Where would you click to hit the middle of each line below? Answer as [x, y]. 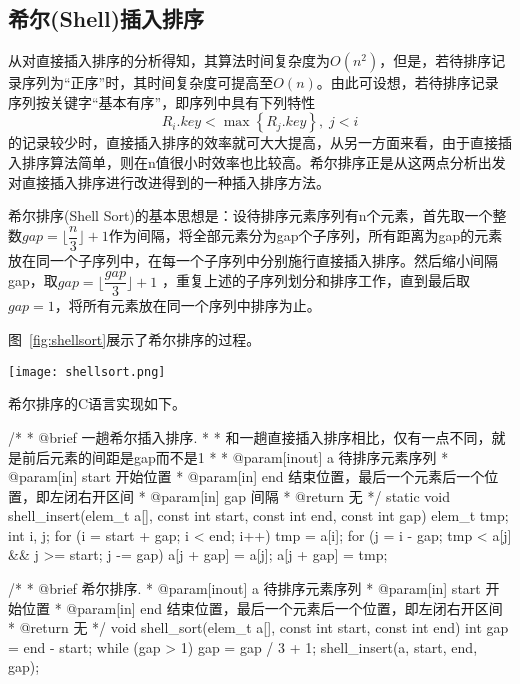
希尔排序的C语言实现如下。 [97, 403]
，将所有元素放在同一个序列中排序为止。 [187, 305]
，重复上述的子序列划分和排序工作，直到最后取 [315, 280]
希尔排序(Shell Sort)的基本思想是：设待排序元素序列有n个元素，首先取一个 [250, 215]
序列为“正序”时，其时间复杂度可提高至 [147, 82]
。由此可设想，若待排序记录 [407, 82]
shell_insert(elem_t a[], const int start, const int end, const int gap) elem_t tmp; [258, 515]
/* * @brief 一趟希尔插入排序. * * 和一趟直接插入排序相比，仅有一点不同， [250, 436]
